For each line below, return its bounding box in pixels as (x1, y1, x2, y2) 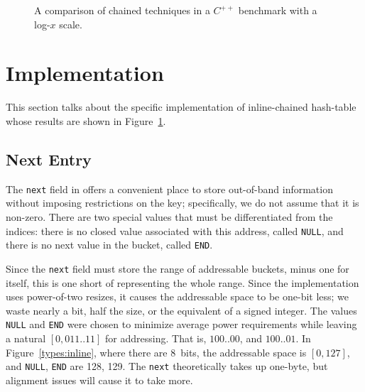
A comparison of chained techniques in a (34, 3, 210, 17)
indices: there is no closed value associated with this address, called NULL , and (6, 223, 344, 238)
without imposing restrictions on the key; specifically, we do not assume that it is (6, 195, 359, 210)
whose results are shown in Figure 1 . (6, 113, 166, 128)
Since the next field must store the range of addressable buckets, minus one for (6, 261, 349, 276)
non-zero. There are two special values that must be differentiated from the (6, 209, 333, 224)
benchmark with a (238, 3, 317, 17)
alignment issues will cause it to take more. (6, 372, 193, 387)
